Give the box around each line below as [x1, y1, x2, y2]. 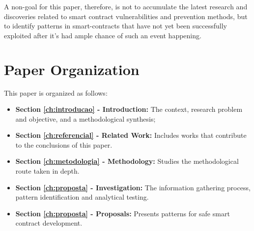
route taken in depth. [15, 166, 80, 176]
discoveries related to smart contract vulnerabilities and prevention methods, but [4, 11, 248, 21]
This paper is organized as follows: [4, 87, 108, 98]
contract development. [15, 218, 83, 228]
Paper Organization [4, 59, 140, 79]
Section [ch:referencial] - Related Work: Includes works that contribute [15, 130, 247, 140]
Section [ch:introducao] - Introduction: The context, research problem [15, 104, 243, 114]
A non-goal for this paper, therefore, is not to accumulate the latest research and [4, 1, 248, 11]
